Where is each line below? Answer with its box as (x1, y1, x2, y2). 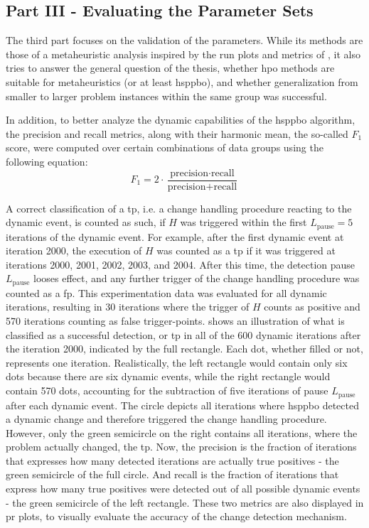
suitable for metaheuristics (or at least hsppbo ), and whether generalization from (6, 74, 358, 89)
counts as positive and (264, 299, 360, 314)
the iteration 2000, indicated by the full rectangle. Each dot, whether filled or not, (6, 341, 363, 356)
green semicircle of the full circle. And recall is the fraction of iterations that (6, 467, 339, 482)
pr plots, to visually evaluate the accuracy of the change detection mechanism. (6, 509, 347, 524)
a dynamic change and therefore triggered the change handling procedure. (6, 411, 327, 426)
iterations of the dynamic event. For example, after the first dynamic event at (6, 229, 344, 244)
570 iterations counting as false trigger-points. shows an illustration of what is (6, 313, 345, 328)
